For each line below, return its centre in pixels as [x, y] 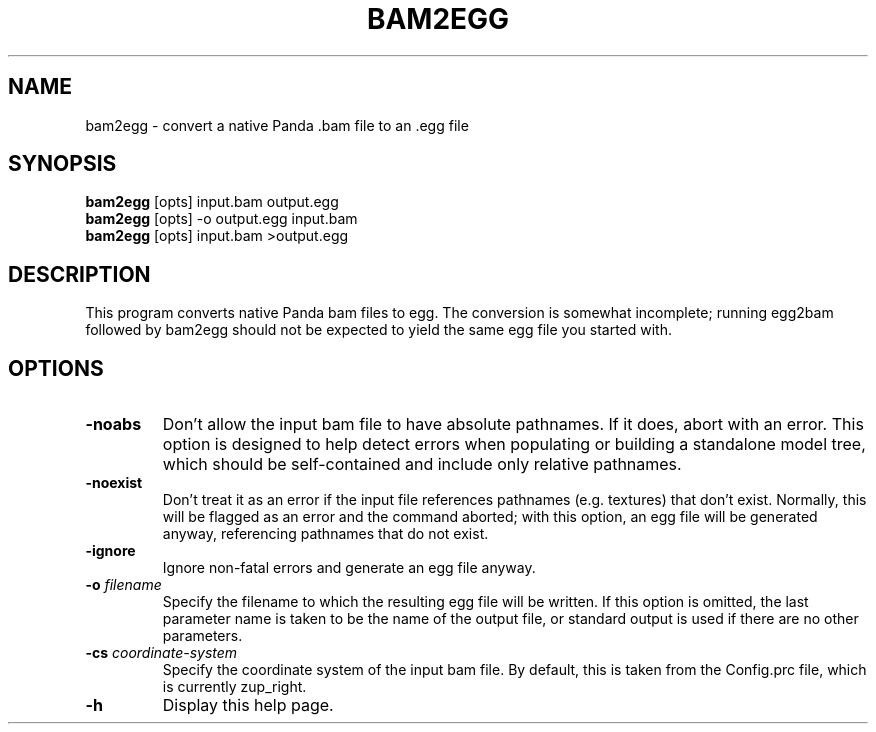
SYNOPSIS [62, 164]
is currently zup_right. [234, 687]
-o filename [123, 585]
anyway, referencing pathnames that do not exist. [325, 534]
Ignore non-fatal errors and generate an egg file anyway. [349, 568]
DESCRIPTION [79, 274]
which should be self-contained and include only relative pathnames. [422, 464]
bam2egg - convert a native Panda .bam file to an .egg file [277, 125]
